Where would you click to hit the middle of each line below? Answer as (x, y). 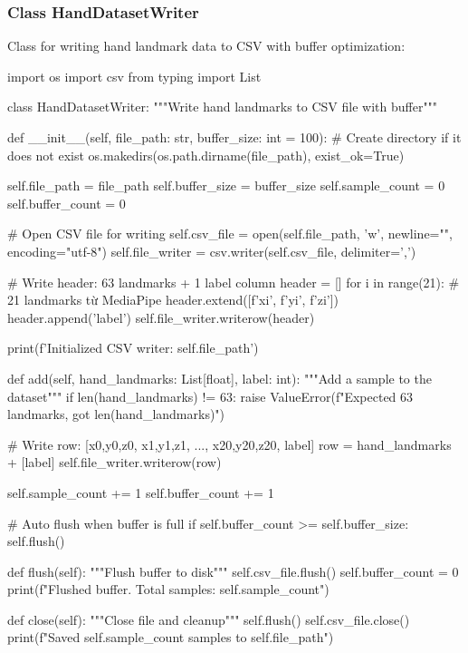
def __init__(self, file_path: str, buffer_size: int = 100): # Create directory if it (234, 137)
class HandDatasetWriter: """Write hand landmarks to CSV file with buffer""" (223, 107)
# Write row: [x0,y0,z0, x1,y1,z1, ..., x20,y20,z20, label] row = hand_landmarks (229, 444)
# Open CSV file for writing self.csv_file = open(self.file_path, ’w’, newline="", (230, 234)
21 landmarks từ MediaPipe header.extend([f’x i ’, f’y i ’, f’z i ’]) (173, 300)
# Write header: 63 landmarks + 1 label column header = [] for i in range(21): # (234, 282)
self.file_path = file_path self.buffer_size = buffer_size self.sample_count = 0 (226, 185)
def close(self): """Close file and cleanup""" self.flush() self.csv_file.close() (209, 619)
